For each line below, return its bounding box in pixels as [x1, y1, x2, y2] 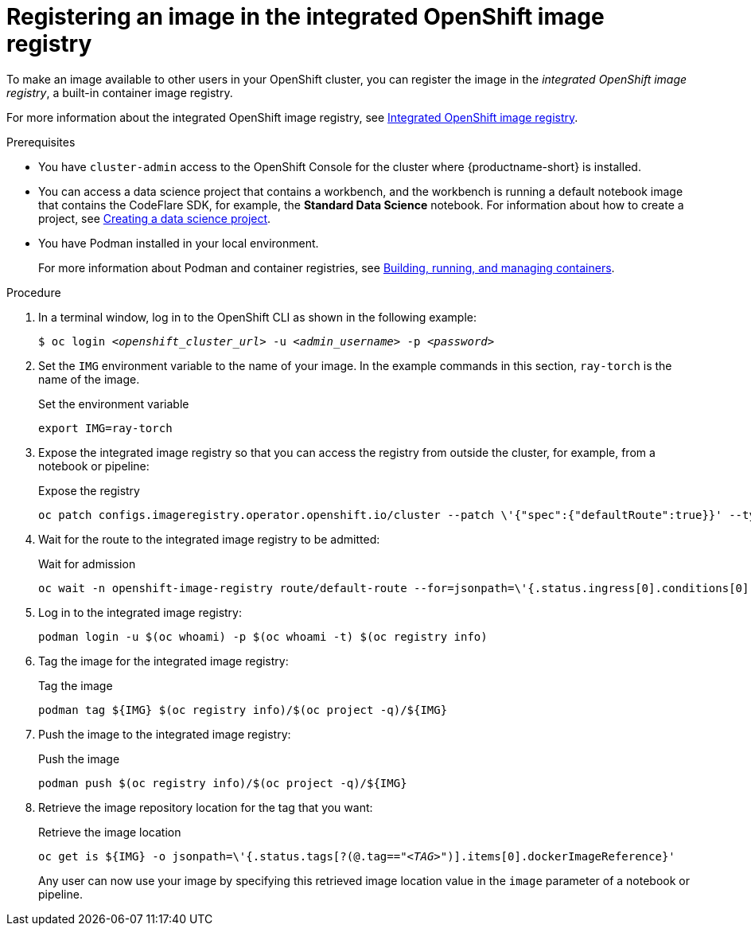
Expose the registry [38, 483, 140, 497]
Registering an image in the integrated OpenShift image [6, 3, 605, 30]
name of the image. [38, 372, 140, 386]
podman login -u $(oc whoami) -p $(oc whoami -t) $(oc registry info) [38, 630, 488, 643]
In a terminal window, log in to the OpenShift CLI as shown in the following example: [38, 310, 477, 324]
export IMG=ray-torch [38, 421, 173, 435]
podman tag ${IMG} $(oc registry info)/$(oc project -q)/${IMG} [38, 703, 448, 716]
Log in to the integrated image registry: [38, 605, 243, 619]
